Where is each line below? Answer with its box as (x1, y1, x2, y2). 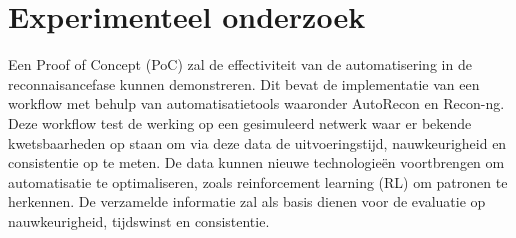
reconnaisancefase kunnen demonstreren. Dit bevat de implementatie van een (8, 73, 480, 94)
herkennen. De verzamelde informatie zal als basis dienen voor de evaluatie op (8, 191, 486, 212)
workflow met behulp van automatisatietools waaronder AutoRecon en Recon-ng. (8, 93, 505, 114)
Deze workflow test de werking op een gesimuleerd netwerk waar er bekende (8, 112, 472, 133)
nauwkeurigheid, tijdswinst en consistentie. (8, 210, 270, 231)
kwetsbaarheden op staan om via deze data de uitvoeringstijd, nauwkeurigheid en (8, 132, 507, 153)
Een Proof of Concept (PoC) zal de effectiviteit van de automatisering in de (8, 54, 472, 75)
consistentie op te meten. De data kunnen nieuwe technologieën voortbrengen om (8, 152, 505, 173)
